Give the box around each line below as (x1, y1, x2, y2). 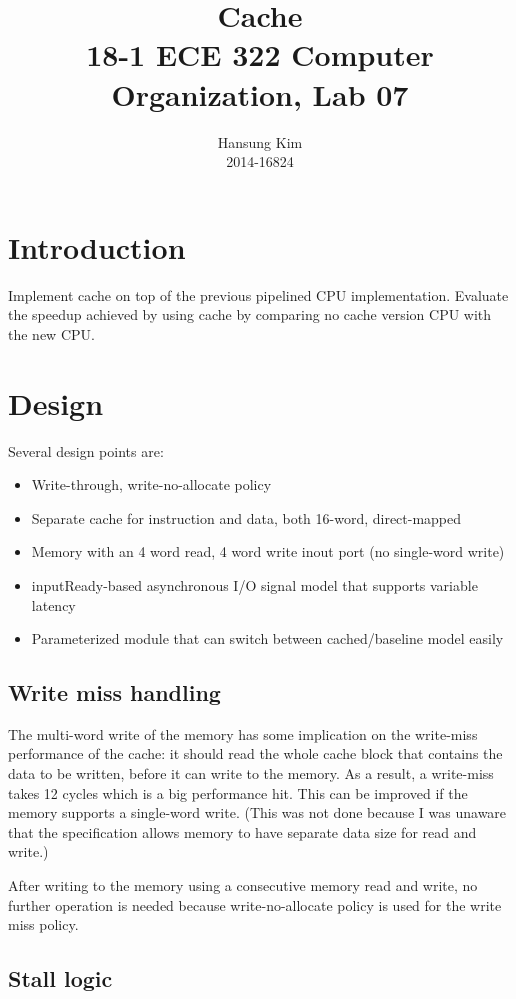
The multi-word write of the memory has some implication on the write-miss (8, 723, 478, 744)
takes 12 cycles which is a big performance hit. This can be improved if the (8, 782, 468, 803)
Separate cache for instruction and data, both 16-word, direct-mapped (31, 507, 462, 528)
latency (31, 594, 76, 615)
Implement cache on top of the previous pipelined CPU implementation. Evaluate (8, 284, 509, 305)
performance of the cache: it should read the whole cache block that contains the (8, 743, 503, 764)
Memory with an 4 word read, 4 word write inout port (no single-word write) (31, 541, 505, 562)
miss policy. (8, 914, 79, 935)
